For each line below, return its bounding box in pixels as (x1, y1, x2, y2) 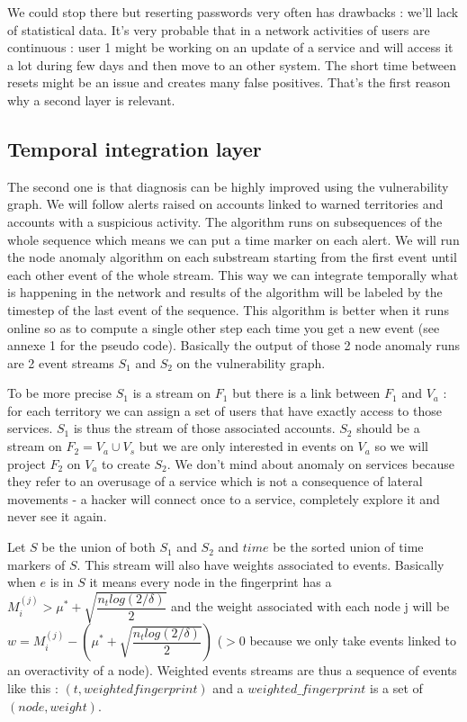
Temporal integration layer (7, 134, 262, 162)
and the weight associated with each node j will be (171, 597, 450, 616)
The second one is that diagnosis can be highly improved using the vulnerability (7, 176, 449, 195)
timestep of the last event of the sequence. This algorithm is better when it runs (7, 300, 449, 319)
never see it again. (7, 507, 107, 526)
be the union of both (41, 537, 156, 556)
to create (102, 454, 150, 473)
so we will (374, 437, 428, 456)
